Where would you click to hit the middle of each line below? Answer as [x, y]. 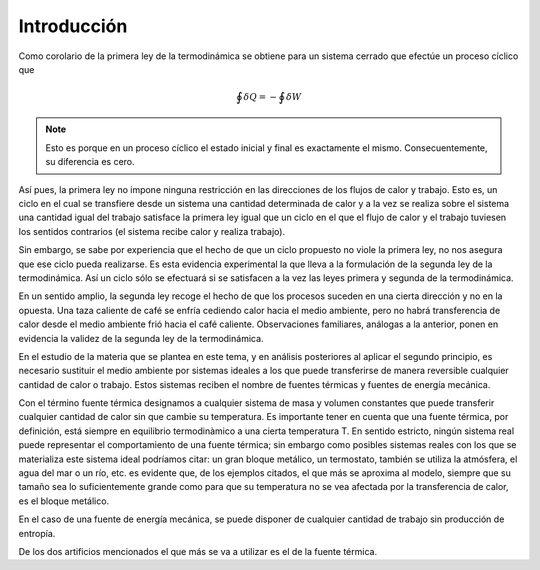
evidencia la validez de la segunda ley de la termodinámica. [141, 338]
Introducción [73, 26]
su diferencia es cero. [90, 162]
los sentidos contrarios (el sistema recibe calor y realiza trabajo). [151, 231]
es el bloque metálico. [64, 501]
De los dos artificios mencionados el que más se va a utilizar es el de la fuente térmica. [198, 551]
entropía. [37, 533]
